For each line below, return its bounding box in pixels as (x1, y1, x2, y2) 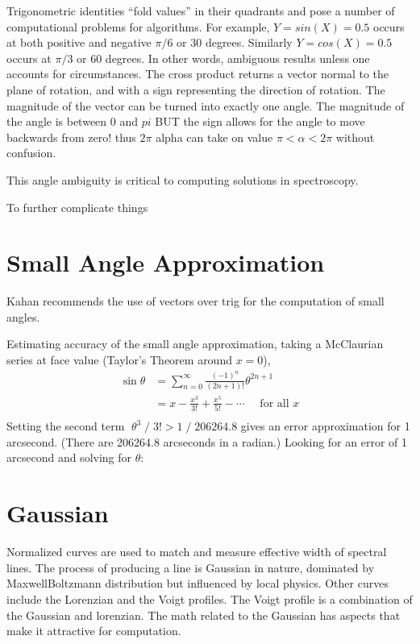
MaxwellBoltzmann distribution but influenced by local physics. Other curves (6, 575, 389, 592)
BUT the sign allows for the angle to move (155, 113, 365, 130)
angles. (6, 308, 40, 325)
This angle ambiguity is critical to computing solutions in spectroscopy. (6, 171, 359, 188)
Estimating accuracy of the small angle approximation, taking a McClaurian (6, 335, 384, 352)
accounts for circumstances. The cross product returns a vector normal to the (6, 65, 389, 82)
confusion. (6, 144, 56, 161)
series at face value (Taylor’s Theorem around (6, 351, 232, 368)
